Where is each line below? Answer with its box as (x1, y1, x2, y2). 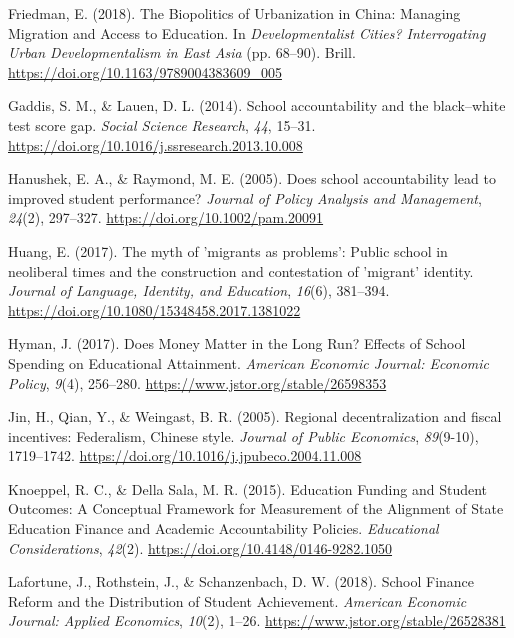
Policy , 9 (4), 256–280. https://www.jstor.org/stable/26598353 (8, 372, 387, 393)
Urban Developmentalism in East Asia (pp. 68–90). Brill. (8, 42, 356, 63)
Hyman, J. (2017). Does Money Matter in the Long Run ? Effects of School (8, 333, 466, 354)
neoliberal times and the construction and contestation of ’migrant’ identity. (8, 260, 474, 281)
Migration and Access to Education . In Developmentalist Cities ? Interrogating (8, 22, 486, 43)
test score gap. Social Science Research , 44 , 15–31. (8, 114, 316, 135)
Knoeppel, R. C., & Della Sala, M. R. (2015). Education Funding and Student (8, 478, 488, 499)
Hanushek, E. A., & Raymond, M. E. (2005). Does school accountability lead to (8, 168, 496, 189)
